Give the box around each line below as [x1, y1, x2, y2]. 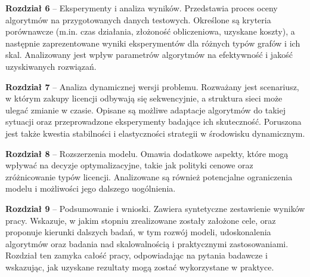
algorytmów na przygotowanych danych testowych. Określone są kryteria [5, 13, 271, 26]
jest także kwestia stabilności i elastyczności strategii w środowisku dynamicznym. [5, 127, 305, 139]
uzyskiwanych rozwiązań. [5, 60, 97, 72]
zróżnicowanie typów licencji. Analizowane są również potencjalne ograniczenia [5, 170, 293, 183]
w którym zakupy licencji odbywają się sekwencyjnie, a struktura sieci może [5, 92, 283, 104]
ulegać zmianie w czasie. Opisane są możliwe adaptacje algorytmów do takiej [5, 103, 286, 116]
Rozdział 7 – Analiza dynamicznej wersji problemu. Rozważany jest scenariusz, [5, 80, 299, 93]
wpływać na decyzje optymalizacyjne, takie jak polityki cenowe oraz [5, 159, 253, 171]
